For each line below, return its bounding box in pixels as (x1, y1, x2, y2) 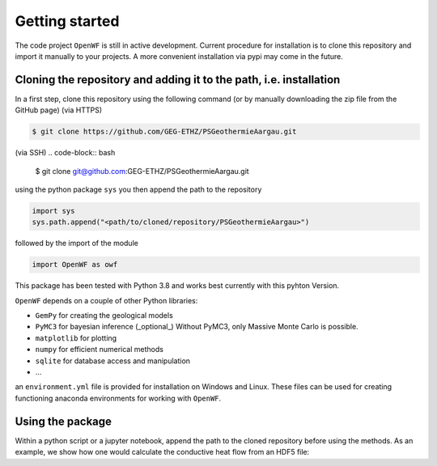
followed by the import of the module (15, 239, 139, 248)
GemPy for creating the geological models (35, 311, 173, 320)
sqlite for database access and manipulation (35, 356, 190, 366)
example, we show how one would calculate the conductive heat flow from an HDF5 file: (15, 447, 310, 457)
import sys (32, 206, 75, 215)
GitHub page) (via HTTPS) (15, 105, 103, 115)
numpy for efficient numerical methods (35, 345, 163, 354)
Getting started (15, 12, 120, 30)
